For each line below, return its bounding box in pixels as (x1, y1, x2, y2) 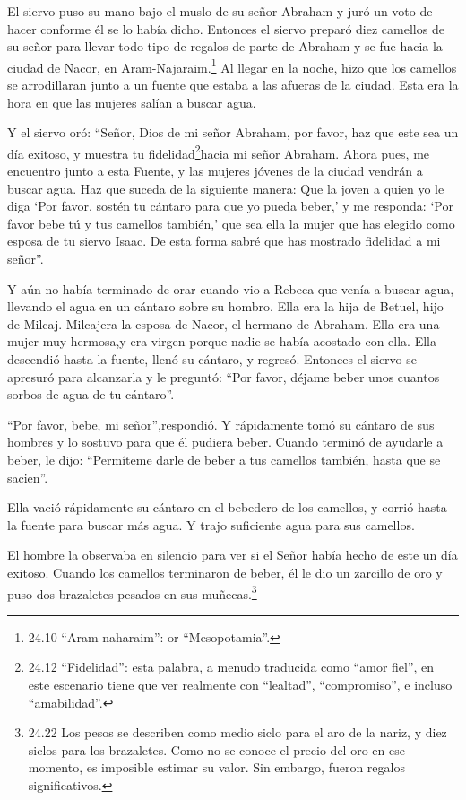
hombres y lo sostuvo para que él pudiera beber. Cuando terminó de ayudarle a (7, 432, 444, 451)
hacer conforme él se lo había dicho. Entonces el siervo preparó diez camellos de (7, 19, 444, 38)
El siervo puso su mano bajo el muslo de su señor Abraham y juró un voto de (7, 2, 433, 20)
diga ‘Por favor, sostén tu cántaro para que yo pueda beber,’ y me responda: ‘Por (7, 196, 453, 215)
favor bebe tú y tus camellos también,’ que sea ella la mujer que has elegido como (7, 213, 455, 232)
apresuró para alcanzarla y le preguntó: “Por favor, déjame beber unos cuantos (7, 367, 440, 386)
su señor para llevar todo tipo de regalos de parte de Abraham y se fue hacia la (7, 37, 443, 56)
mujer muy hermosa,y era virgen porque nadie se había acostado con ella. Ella (7, 332, 436, 351)
